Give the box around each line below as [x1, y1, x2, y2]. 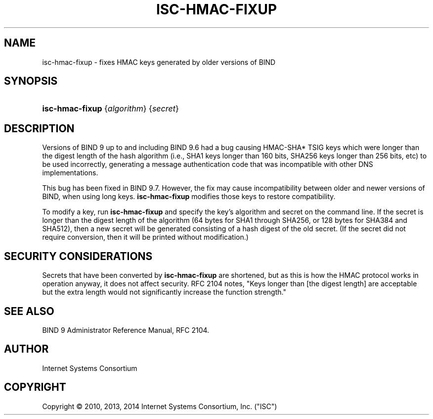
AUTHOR [4, 343, 49, 356]
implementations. [42, 168, 98, 177]
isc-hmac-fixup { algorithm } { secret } [42, 104, 179, 114]
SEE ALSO [4, 305, 54, 317]
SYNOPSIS [4, 75, 58, 88]
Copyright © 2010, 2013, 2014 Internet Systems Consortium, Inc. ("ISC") [42, 402, 277, 411]
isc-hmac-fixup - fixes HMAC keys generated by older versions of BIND [42, 57, 276, 66]
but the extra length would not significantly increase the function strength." [42, 288, 286, 297]
